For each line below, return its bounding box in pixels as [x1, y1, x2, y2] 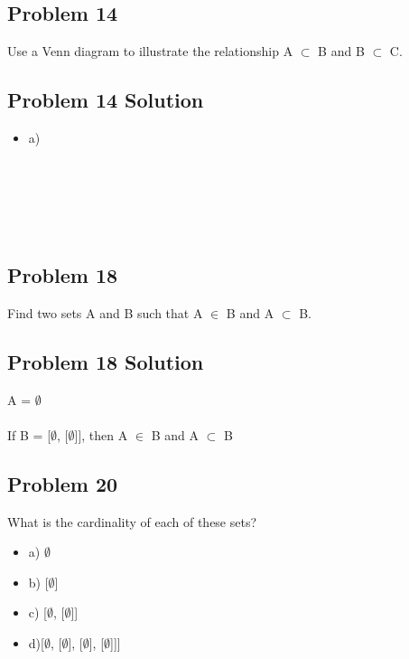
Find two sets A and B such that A [7, 303, 203, 322]
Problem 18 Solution [7, 347, 204, 375]
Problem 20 [7, 469, 118, 497]
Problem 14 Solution [7, 86, 204, 114]
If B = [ [7, 425, 51, 444]
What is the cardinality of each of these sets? [7, 512, 257, 531]
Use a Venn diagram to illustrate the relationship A [7, 42, 293, 61]
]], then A [74, 425, 128, 444]
